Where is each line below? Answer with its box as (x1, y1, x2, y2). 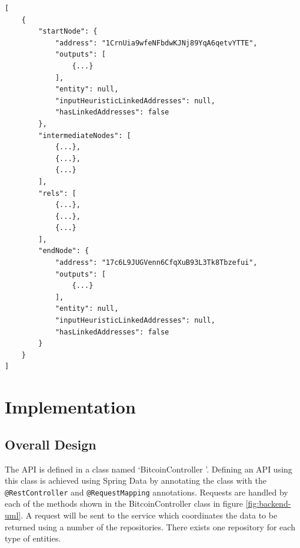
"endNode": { (38, 247, 89, 255)
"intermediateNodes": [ (38, 131, 131, 140)
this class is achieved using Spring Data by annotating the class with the (5, 474, 266, 487)
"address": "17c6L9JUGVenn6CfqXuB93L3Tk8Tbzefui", (55, 258, 258, 267)
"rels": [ (38, 189, 76, 198)
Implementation (5, 395, 136, 419)
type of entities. (5, 532, 61, 544)
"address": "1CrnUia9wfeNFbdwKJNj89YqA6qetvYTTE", (55, 38, 258, 47)
